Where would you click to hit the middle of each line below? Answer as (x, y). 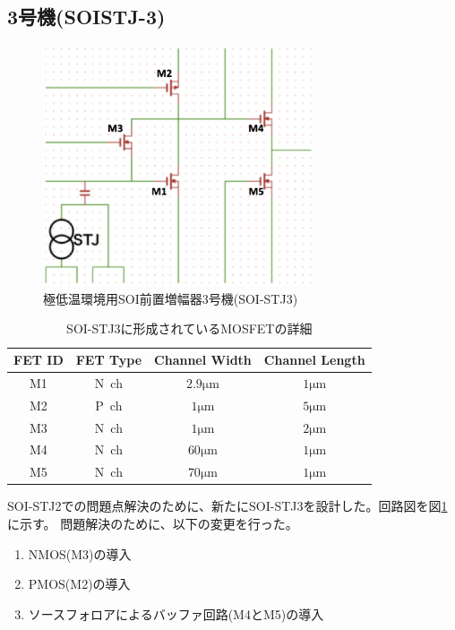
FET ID (39, 360)
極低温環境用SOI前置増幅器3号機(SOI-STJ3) (171, 298)
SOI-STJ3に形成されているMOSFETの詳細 (189, 328)
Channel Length (314, 360)
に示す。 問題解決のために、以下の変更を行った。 (153, 523)
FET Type (109, 360)
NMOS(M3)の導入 (80, 553)
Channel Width (203, 360)
